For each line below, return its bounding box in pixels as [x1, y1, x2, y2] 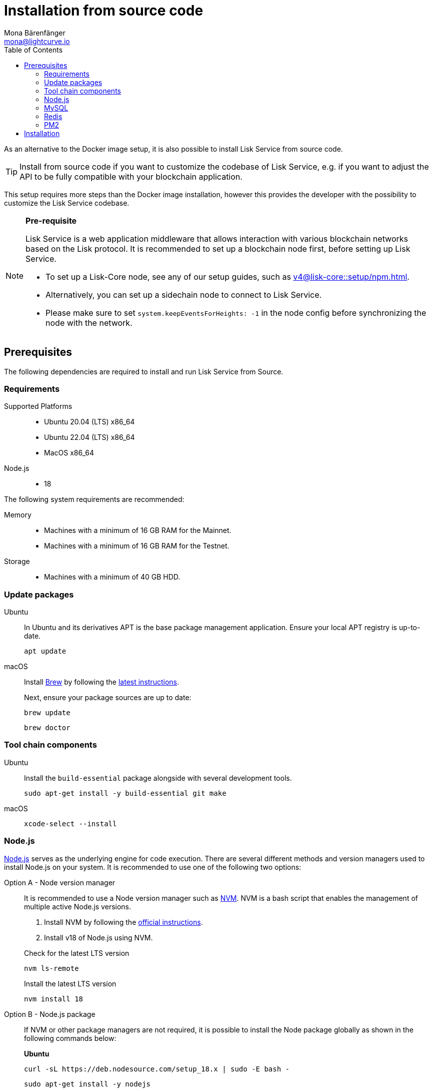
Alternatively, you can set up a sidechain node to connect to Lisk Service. [45, 289, 322, 300]
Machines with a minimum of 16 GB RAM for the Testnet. [44, 541, 229, 551]
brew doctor [24, 724, 70, 732]
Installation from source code [4, 2, 203, 19]
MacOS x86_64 [44, 448, 94, 457]
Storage [4, 557, 30, 566]
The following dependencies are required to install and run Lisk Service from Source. [4, 367, 283, 376]
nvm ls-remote [24, 964, 79, 972]
